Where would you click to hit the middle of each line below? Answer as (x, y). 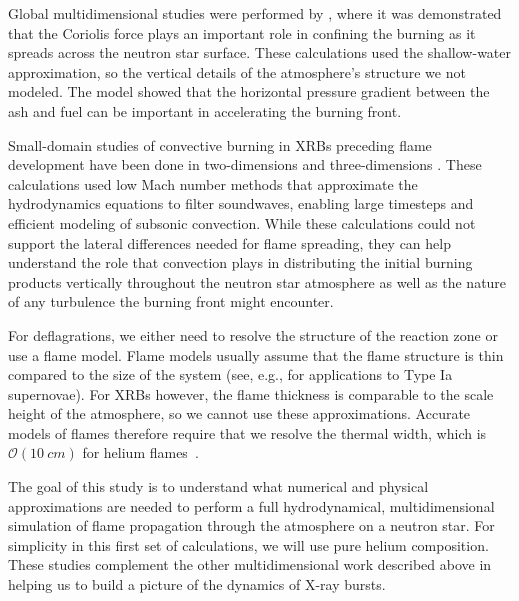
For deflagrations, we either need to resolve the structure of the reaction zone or (253, 334)
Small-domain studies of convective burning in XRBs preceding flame (220, 144)
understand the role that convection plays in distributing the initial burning (240, 262)
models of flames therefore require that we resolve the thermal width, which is (247, 432)
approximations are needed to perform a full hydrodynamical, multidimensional (251, 505)
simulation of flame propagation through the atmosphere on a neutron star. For (251, 525)
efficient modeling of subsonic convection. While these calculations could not (242, 222)
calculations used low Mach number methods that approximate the (213, 183)
